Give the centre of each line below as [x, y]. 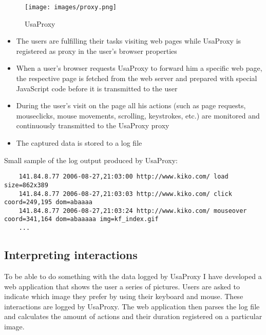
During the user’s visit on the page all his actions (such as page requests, [131, 105]
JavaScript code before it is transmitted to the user [97, 88]
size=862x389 [26, 185]
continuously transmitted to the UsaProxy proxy [93, 125]
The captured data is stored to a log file [79, 143]
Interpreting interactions [71, 255]
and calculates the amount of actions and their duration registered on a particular [133, 316]
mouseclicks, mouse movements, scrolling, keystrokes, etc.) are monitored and [138, 115]
